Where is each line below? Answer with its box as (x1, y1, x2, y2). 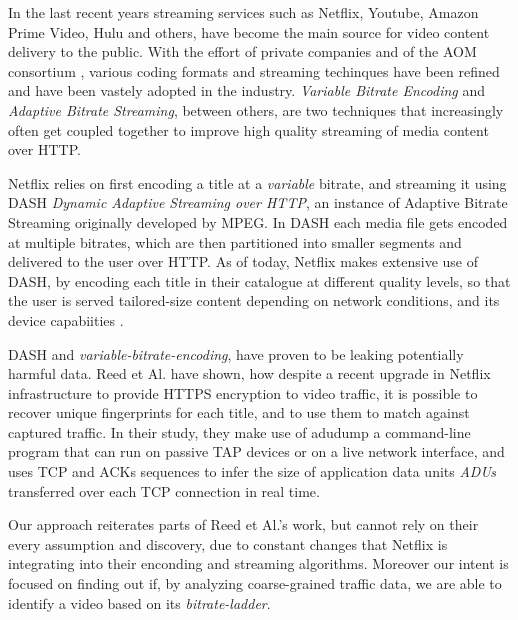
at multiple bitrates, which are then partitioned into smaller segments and (8, 231, 462, 252)
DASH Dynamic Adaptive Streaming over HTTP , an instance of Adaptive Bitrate (8, 192, 508, 213)
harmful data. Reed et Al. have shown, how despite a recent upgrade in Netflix (8, 363, 491, 384)
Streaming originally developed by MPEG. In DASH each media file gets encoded (8, 211, 508, 232)
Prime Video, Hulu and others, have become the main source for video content (8, 21, 490, 42)
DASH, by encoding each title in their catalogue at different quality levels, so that (8, 270, 511, 291)
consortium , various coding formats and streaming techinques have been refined (8, 60, 500, 81)
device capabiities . (8, 309, 124, 330)
